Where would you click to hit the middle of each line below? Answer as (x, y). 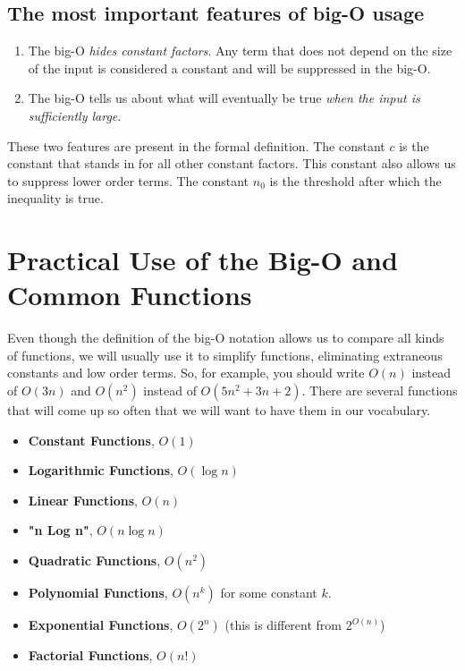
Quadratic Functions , (94, 561)
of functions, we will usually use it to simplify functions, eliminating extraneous (225, 355)
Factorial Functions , (90, 655)
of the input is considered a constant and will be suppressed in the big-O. (229, 68)
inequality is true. (55, 198)
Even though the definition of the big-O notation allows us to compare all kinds (226, 338)
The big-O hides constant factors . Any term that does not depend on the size (240, 51)
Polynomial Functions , (98, 593)
